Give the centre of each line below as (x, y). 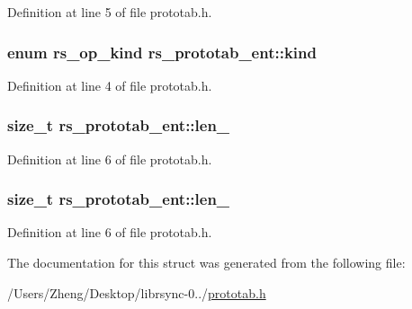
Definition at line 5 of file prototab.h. (110, 12)
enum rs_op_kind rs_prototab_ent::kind (162, 52)
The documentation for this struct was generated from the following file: (206, 263)
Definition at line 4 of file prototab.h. (110, 85)
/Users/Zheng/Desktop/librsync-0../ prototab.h (137, 292)
